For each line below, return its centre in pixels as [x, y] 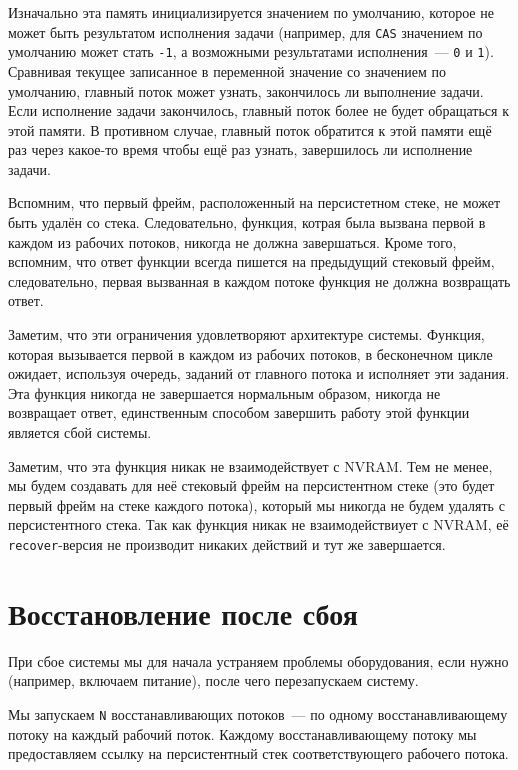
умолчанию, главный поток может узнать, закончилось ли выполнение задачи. [246, 90]
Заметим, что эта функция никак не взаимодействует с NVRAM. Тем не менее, [250, 465]
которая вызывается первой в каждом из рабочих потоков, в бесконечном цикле [250, 353]
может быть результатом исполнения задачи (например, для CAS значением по [245, 31]
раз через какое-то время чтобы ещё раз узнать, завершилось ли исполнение [240, 149]
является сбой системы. [80, 432]
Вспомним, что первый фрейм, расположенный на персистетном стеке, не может [254, 202]
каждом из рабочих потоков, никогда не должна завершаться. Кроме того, [232, 241]
